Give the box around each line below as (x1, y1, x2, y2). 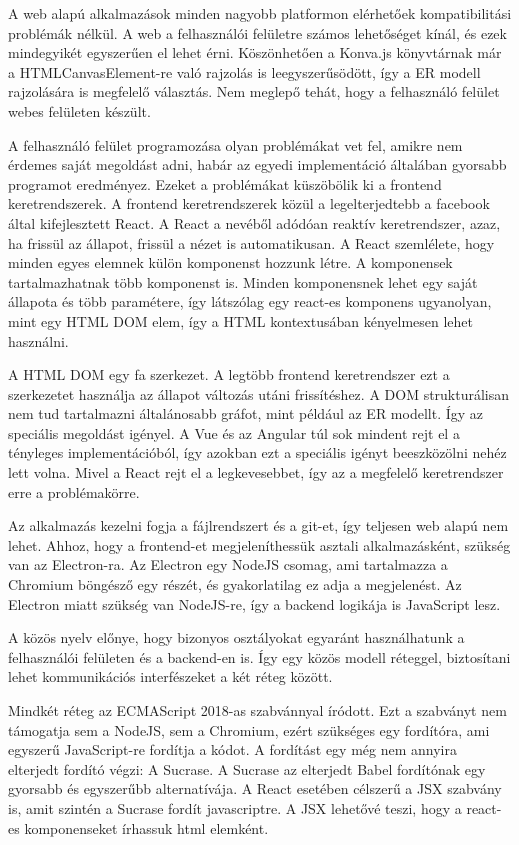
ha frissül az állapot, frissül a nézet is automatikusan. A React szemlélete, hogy (8, 232, 495, 253)
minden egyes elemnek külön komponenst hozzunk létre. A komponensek (8, 252, 453, 273)
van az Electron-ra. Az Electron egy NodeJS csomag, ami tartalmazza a (8, 554, 448, 575)
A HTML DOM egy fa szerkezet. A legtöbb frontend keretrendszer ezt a (8, 364, 450, 385)
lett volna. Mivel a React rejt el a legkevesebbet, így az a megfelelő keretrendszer (8, 462, 504, 483)
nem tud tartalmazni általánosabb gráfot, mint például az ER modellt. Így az (8, 403, 484, 424)
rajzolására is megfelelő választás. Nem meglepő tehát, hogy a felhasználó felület (8, 81, 500, 102)
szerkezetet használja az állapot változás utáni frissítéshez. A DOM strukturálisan (8, 383, 510, 404)
